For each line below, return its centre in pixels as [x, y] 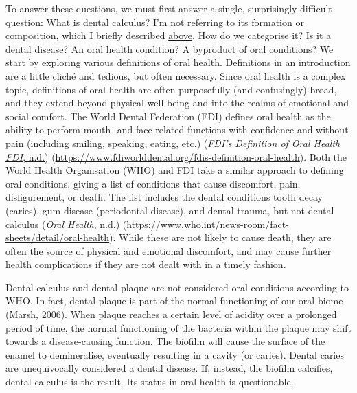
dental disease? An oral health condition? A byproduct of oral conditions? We [170, 48]
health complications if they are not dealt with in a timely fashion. [146, 264]
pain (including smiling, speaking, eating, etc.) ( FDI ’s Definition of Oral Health [173, 143]
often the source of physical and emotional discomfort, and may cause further [169, 250]
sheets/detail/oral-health [58, 237]
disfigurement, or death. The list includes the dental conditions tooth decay [164, 197]
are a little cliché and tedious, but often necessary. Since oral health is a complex [176, 75]
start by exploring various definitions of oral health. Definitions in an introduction [178, 62]
